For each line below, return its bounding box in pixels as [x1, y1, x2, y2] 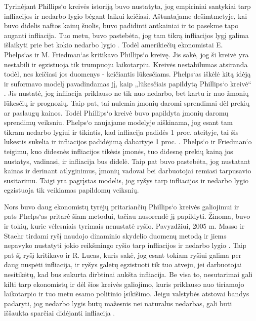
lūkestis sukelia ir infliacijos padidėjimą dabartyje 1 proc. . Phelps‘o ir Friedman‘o [4, 136, 252, 147]
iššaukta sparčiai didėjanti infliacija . [4, 308, 115, 318]
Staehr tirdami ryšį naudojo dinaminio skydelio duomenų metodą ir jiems [4, 230, 227, 241]
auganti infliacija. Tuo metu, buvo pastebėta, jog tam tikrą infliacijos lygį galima [4, 30, 249, 40]
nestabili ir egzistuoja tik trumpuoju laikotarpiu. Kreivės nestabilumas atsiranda [4, 59, 248, 69]
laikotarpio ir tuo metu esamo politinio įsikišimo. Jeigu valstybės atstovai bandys [4, 288, 249, 299]
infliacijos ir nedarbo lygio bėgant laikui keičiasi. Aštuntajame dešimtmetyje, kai [4, 10, 247, 21]
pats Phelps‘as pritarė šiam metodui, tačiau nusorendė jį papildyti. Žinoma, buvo [4, 211, 250, 221]
